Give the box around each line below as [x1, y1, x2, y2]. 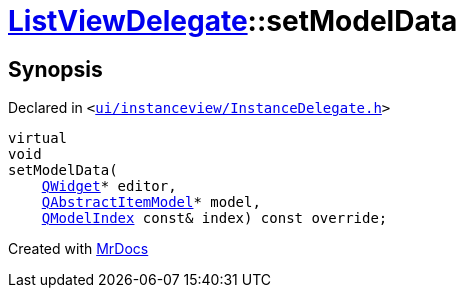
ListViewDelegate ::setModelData [8, 4, 458, 38]
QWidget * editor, [41, 178, 177, 195]
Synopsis [8, 56, 103, 82]
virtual [8, 130, 68, 147]
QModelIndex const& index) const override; [41, 210, 388, 227]
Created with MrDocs [8, 240, 149, 258]
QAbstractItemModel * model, [41, 194, 261, 211]
